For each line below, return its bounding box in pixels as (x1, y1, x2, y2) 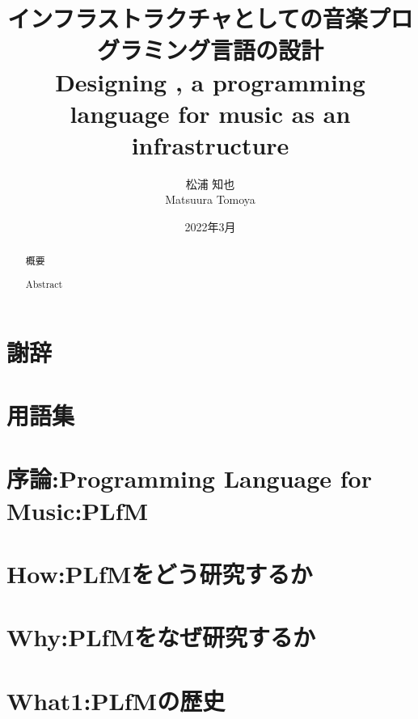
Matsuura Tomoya (165, 191, 255, 208)
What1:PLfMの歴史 (6, 683, 226, 717)
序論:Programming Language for (6, 462, 372, 495)
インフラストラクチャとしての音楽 (7, 2, 368, 35)
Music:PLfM (6, 493, 149, 527)
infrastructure (131, 128, 289, 161)
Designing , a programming (55, 65, 365, 98)
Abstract (25, 277, 63, 290)
